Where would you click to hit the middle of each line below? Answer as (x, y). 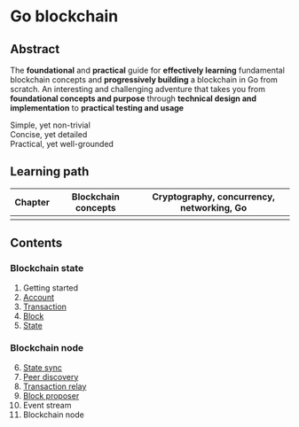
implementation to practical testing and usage (97, 108)
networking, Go (213, 207)
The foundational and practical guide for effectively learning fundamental (147, 70)
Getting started (51, 287)
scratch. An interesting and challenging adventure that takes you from (138, 89)
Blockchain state (47, 268)
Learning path (50, 171)
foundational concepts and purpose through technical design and (133, 98)
